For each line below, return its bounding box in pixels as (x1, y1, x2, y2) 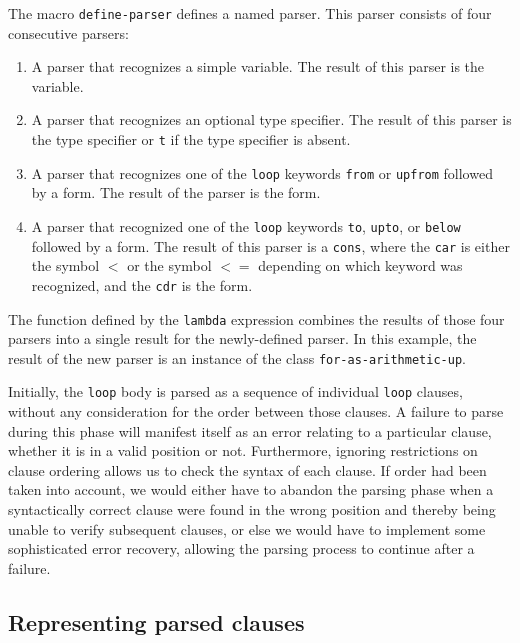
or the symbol (127, 255, 212, 276)
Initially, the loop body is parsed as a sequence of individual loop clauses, (8, 381, 463, 402)
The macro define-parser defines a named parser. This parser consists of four (8, 3, 492, 23)
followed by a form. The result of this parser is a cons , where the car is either (31, 235, 510, 256)
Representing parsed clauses (8, 606, 305, 637)
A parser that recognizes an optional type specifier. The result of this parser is (31, 109, 512, 130)
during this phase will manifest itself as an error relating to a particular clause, (8, 420, 492, 441)
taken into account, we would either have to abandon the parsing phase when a (8, 479, 494, 500)
